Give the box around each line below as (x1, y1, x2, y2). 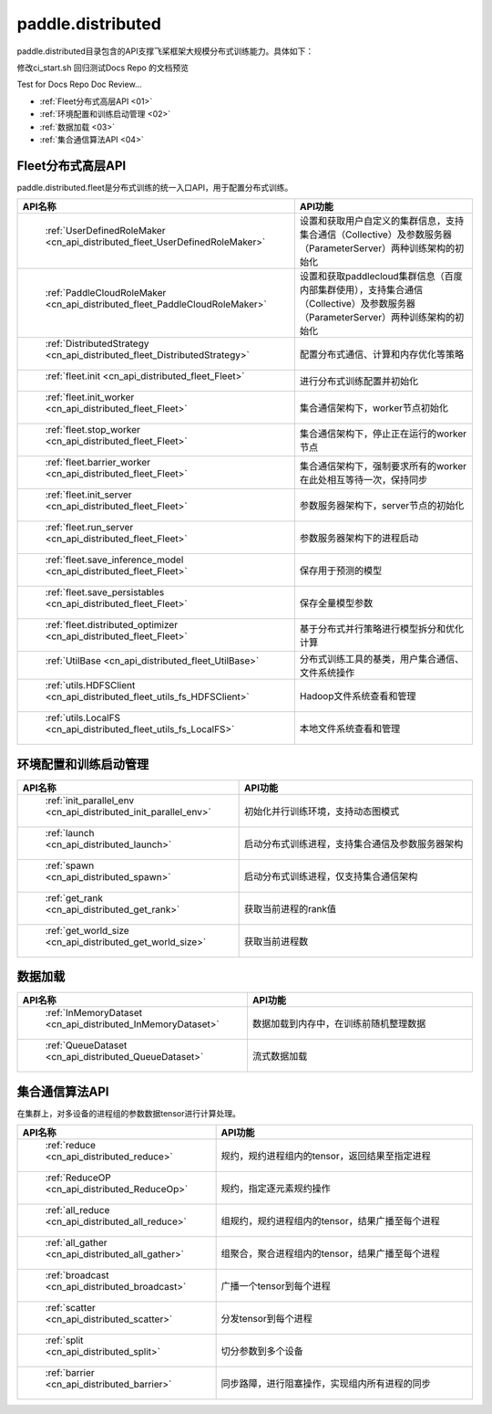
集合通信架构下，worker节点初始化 (299, 402, 449, 414)
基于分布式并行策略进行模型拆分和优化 (299, 623, 465, 635)
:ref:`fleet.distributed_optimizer (45, 619, 178, 632)
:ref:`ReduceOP (45, 1171, 111, 1184)
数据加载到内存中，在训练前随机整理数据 (251, 1018, 426, 1031)
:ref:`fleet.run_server (45, 521, 134, 534)
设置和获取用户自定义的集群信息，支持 (299, 215, 465, 227)
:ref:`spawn (45, 859, 95, 872)
